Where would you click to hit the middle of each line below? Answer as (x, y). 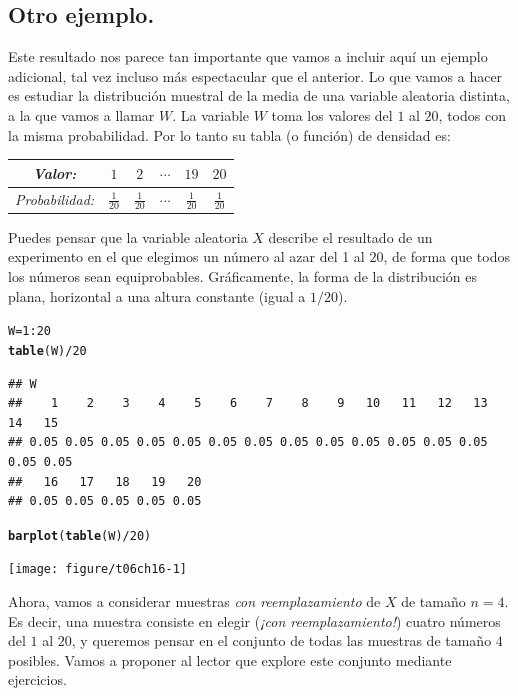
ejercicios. (37, 679)
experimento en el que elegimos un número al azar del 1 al (186, 256)
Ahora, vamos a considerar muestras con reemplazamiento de (194, 601)
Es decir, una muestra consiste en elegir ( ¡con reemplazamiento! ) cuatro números (254, 620)
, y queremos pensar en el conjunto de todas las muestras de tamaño (281, 640)
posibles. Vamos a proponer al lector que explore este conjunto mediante (230, 659)
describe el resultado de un (350, 236)
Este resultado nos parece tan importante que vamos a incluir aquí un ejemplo (248, 56)
